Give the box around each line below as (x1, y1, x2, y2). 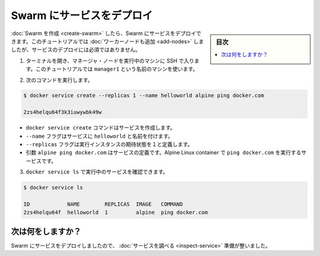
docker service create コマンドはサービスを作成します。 (25, 124, 176, 131)
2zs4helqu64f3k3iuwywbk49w (23, 109, 102, 116)
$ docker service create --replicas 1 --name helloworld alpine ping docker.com (23, 92, 264, 99)
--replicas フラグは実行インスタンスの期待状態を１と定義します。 (25, 141, 193, 148)
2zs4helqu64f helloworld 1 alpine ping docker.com (23, 209, 208, 216)
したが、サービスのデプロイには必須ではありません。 (11, 46, 141, 53)
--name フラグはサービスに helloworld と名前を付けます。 (25, 132, 174, 140)
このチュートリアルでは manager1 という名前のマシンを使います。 (36, 65, 199, 72)
